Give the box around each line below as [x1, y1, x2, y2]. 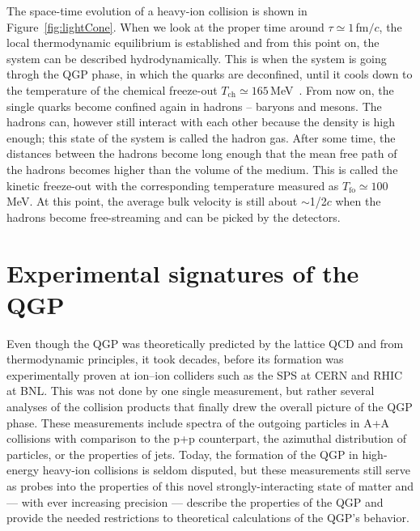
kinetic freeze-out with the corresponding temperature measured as [6, 176, 339, 193]
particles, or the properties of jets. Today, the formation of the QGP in [6, 445, 358, 462]
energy [6, 461, 40, 478]
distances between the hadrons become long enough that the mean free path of [6, 145, 397, 162]
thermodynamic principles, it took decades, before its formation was [6, 350, 344, 367]
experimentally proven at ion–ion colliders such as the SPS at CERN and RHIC [6, 366, 403, 383]
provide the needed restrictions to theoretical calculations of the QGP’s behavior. [6, 509, 409, 526]
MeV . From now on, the [270, 81, 394, 98]
